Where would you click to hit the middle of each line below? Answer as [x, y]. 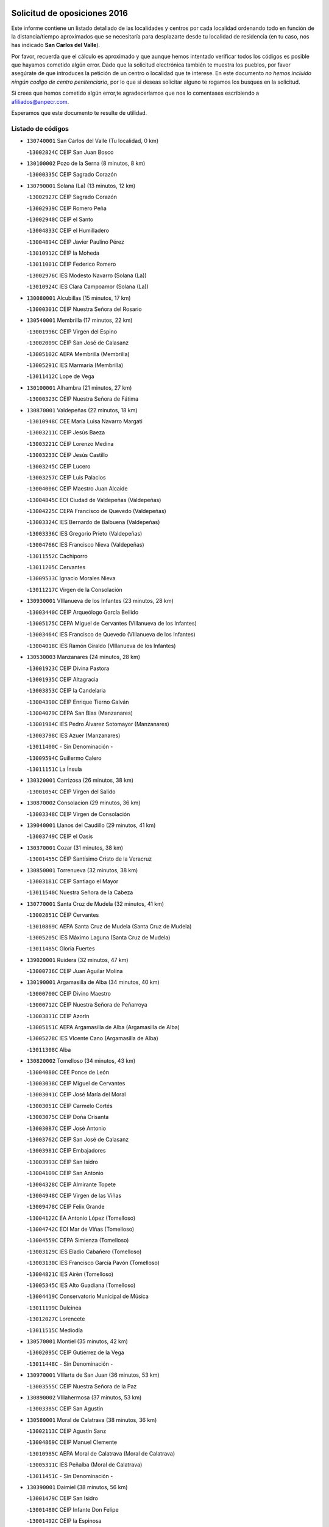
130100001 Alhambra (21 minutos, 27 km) [79, 387]
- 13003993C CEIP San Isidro [62, 1162]
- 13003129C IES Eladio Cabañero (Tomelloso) [84, 1252]
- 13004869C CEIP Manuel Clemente [72, 1442]
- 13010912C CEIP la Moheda [63, 253]
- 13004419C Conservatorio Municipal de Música [88, 1296]
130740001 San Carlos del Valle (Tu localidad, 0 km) [92, 141]
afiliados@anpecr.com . [40, 101]
